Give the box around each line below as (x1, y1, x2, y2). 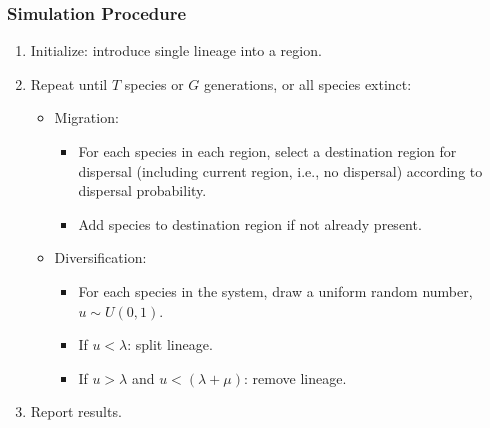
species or (124, 73, 184, 94)
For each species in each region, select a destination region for (78, 141, 457, 161)
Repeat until (30, 73, 108, 94)
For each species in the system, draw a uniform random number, (78, 280, 473, 301)
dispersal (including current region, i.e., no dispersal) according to (78, 160, 483, 181)
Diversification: (54, 247, 147, 268)
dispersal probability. (78, 180, 207, 201)
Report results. (30, 401, 122, 422)
